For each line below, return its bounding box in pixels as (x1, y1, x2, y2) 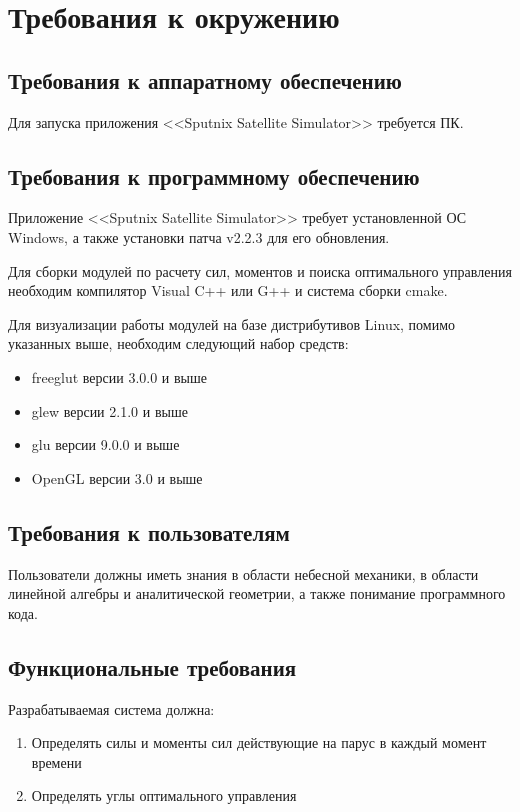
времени (31, 751, 82, 772)
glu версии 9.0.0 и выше (31, 434, 180, 455)
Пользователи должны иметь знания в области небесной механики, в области (8, 563, 479, 584)
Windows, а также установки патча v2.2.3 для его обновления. (8, 226, 390, 247)
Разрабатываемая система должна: (8, 698, 215, 719)
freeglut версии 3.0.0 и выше (31, 366, 207, 387)
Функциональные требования (8, 651, 297, 682)
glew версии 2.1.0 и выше (31, 400, 188, 421)
